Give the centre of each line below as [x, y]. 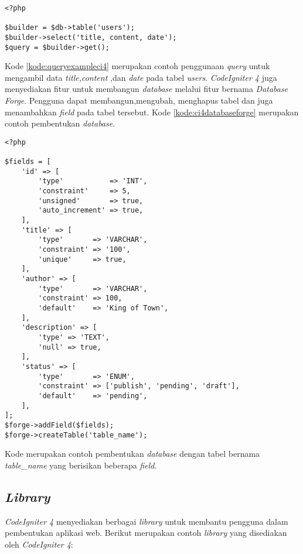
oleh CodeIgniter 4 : [39, 544]
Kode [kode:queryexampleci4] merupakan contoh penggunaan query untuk [137, 66]
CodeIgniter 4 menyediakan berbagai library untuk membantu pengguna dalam [147, 521]
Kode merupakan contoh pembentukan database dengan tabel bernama [132, 454]
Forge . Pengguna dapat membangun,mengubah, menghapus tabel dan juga [139, 100]
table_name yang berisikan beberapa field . [81, 465]
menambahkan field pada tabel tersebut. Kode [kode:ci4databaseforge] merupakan [152, 112]
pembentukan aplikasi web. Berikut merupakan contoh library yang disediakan [146, 533]
